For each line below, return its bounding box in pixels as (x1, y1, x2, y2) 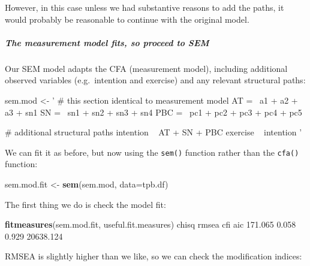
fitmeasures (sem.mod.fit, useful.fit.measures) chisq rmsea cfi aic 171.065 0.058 (5, 218, 296, 231)
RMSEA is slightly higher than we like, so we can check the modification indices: (5, 250, 302, 262)
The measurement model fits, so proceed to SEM (5, 36, 209, 49)
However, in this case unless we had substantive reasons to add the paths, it (5, 1, 284, 13)
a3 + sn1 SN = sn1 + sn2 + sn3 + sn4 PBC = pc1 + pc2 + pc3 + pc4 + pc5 (5, 105, 302, 118)
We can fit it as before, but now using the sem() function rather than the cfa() (5, 146, 299, 158)
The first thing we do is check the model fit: (5, 198, 166, 210)
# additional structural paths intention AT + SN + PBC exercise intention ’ (5, 126, 302, 138)
